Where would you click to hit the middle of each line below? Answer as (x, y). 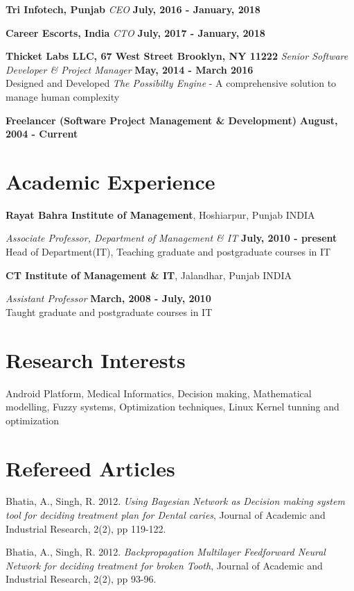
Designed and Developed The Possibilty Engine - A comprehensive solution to (171, 83)
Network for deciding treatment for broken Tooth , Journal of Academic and (164, 565)
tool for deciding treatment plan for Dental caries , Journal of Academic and (166, 515)
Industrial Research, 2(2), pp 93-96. (81, 579)
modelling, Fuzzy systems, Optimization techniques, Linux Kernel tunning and (172, 407)
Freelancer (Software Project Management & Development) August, (172, 120)
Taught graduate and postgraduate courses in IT (109, 311)
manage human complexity (63, 96)
